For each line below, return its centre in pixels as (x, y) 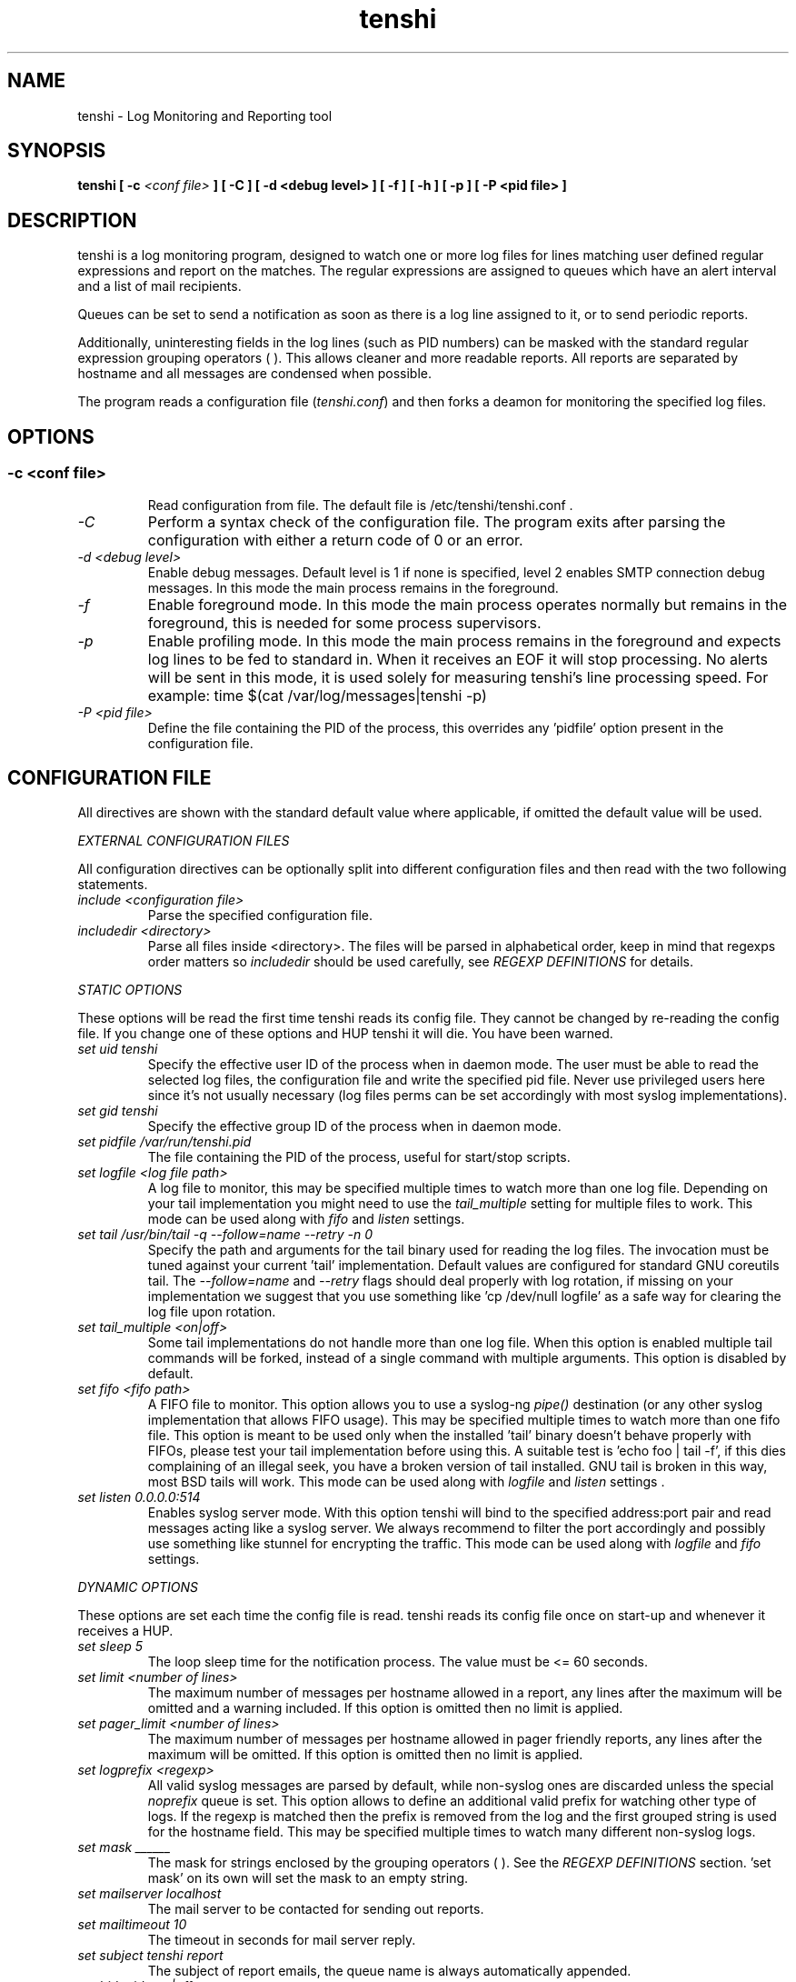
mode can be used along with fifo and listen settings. (306, 1219)
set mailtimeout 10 (132, 1925)
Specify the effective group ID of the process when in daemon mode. (354, 1126)
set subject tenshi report (150, 1956)
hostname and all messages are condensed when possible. (255, 374)
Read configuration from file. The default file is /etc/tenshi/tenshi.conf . (360, 505)
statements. (113, 885)
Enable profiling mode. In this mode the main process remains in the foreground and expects (464, 641)
